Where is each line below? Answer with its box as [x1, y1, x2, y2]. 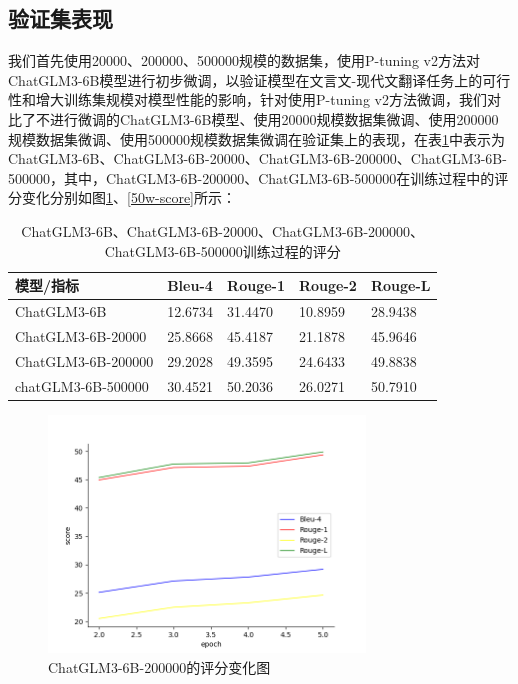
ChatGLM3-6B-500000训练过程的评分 [104, 240, 341, 261]
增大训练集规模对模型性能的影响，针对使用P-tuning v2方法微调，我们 [35, 89, 487, 110]
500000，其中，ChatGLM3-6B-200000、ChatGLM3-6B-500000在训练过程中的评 [8, 167, 509, 188]
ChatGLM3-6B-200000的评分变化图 [48, 656, 271, 677]
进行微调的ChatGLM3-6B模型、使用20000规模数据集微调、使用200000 [49, 108, 499, 129]
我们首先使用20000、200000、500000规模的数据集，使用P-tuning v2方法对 [8, 50, 480, 71]
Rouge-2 [298, 275, 357, 296]
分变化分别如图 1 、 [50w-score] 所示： [8, 187, 236, 208]
